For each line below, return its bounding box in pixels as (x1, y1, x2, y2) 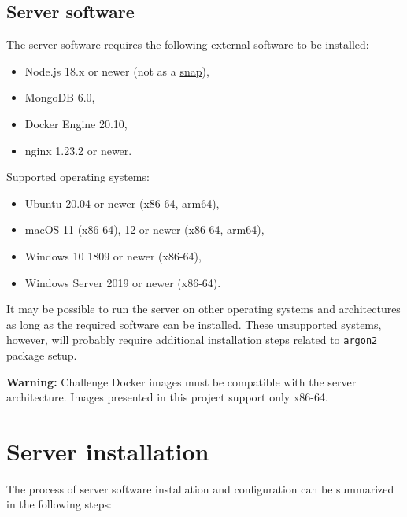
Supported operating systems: (6, 168, 150, 185)
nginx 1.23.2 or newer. (24, 142, 132, 158)
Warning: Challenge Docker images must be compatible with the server (6, 373, 357, 390)
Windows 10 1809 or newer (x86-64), (24, 247, 202, 264)
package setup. (6, 346, 77, 363)
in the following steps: (6, 496, 112, 512)
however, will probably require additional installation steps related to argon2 (6, 331, 378, 348)
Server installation (6, 434, 209, 467)
